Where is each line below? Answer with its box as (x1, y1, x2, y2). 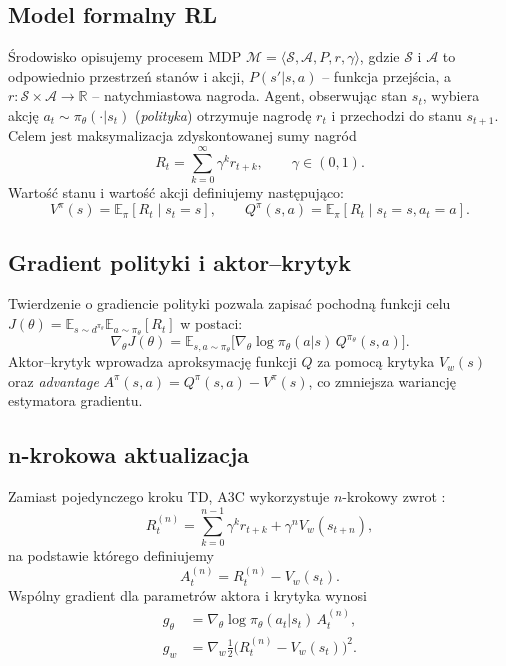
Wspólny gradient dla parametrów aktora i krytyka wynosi (8, 584, 367, 605)
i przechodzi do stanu (331, 104, 462, 125)
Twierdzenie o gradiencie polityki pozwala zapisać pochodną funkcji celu (8, 293, 451, 314)
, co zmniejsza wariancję (308, 370, 457, 391)
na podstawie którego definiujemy (8, 544, 214, 565)
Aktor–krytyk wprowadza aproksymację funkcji (8, 351, 297, 372)
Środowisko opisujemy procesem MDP (8, 46, 242, 67)
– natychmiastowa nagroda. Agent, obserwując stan (92, 85, 408, 106)
